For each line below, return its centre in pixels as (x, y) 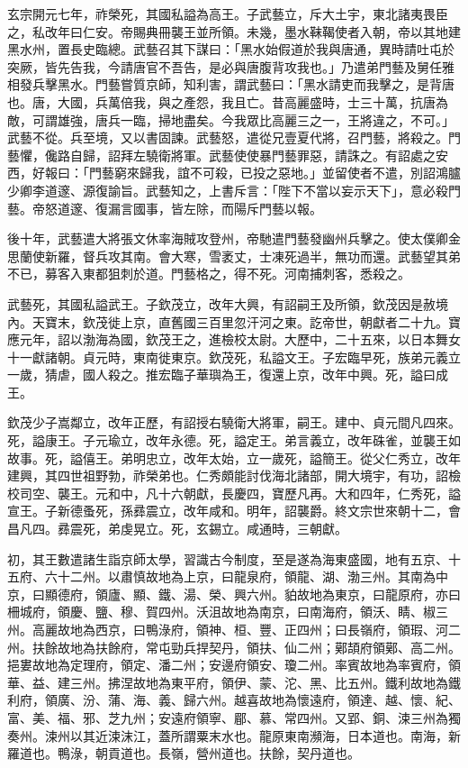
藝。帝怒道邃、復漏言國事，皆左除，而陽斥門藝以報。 (165, 208)
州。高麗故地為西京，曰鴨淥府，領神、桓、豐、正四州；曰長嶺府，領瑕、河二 (234, 629)
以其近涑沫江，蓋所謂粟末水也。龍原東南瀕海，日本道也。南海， (259, 735)
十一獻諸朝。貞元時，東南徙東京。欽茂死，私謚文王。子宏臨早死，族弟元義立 (234, 357)
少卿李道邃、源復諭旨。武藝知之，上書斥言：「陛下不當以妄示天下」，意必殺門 (234, 190)
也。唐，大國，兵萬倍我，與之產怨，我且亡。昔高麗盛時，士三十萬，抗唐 (221, 101)
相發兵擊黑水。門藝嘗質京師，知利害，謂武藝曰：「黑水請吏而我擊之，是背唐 (231, 84)
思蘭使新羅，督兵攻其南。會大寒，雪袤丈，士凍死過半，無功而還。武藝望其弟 (234, 256)
